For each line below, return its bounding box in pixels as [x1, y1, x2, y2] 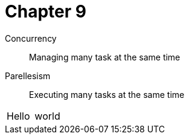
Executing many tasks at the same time [29, 89, 185, 100]
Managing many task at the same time [29, 51, 181, 62]
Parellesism [5, 70, 51, 81]
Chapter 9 [5, 1, 86, 22]
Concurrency [5, 33, 57, 44]
